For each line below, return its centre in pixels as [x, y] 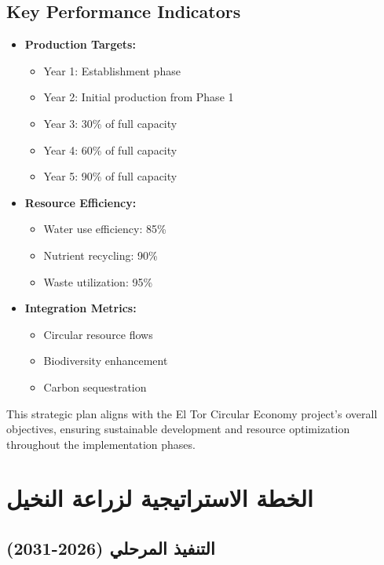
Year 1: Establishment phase [112, 70]
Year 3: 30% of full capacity [110, 123]
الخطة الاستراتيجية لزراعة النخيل [160, 498]
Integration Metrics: [80, 308]
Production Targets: [80, 44]
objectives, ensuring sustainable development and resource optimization [178, 429]
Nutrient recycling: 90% [101, 255]
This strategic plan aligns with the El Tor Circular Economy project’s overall [192, 413]
